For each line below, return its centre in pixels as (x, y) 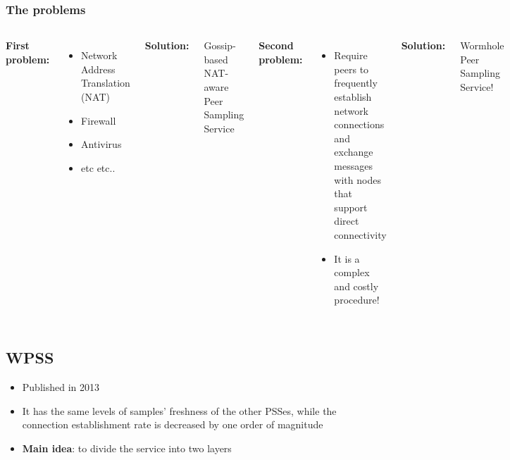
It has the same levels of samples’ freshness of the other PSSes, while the (179, 410)
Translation (106, 83)
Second (276, 45)
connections (359, 124)
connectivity (360, 234)
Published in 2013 (61, 387)
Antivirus (101, 144)
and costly (356, 286)
